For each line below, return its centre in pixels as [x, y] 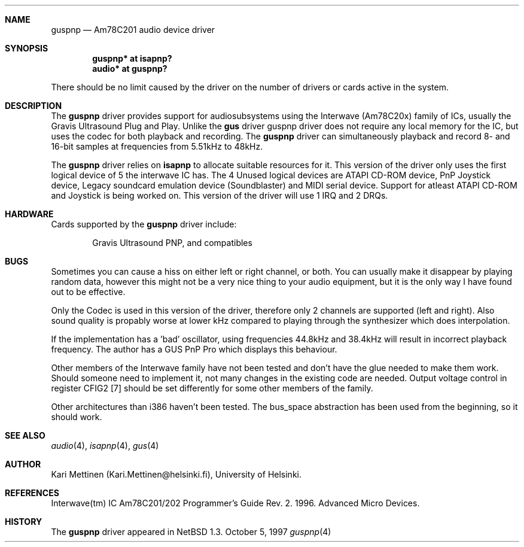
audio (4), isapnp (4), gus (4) [105, 446]
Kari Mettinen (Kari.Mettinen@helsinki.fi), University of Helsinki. [176, 474]
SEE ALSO [25, 435]
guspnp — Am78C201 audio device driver [133, 30]
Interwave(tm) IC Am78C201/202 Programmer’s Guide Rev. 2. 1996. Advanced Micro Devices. [235, 503]
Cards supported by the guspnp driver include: [144, 224]
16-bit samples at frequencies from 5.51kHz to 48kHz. [157, 146]
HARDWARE [29, 214]
